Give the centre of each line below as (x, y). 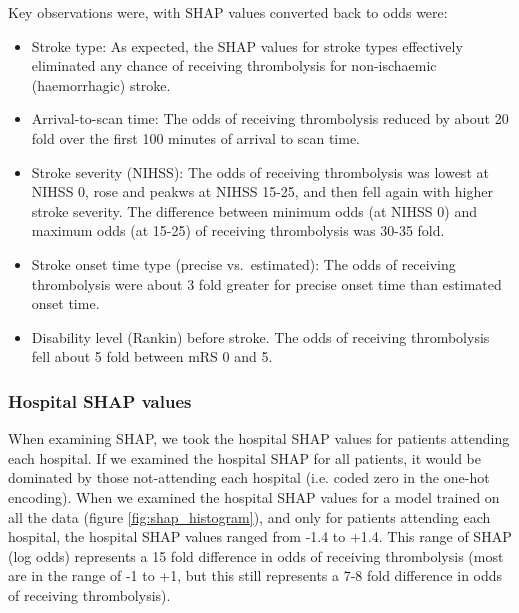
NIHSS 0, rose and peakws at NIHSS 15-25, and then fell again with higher (262, 191)
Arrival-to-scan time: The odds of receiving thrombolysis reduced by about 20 (270, 118)
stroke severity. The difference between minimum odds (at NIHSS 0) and (254, 210)
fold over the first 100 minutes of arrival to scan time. (195, 137)
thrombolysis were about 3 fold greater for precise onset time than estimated (266, 283)
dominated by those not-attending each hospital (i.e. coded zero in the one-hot (249, 477)
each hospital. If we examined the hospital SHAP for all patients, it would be (244, 457)
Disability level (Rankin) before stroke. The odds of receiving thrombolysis (260, 336)
